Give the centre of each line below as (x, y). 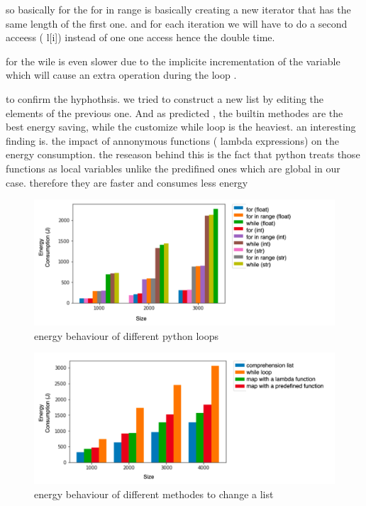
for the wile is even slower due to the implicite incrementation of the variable (173, 61)
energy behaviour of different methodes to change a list (154, 494)
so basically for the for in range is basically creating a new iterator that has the (178, 9)
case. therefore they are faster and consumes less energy (127, 182)
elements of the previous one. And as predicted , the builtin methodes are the (174, 112)
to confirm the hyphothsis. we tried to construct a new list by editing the (165, 98)
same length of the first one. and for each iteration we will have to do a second (177, 23)
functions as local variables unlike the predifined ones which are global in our (173, 168)
